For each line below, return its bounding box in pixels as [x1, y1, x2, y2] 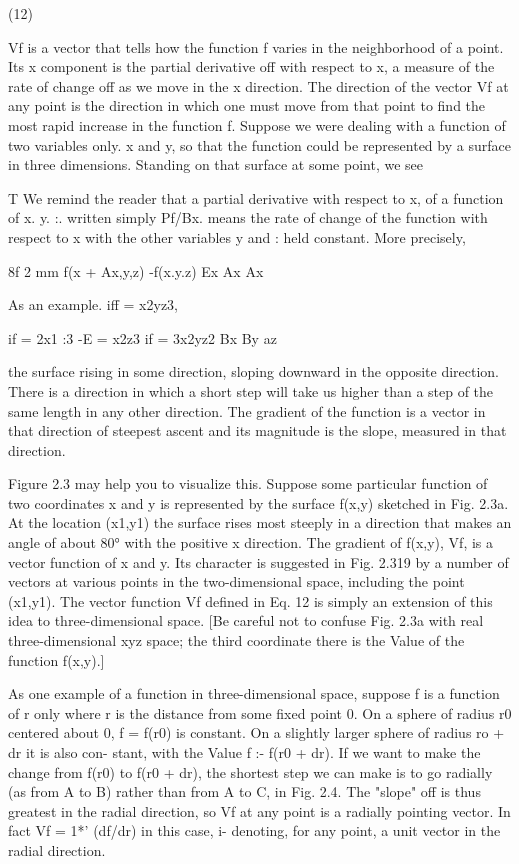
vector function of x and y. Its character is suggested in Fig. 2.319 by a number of [8, 551, 509, 572]
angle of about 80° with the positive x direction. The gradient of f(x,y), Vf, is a [8, 532, 494, 553]
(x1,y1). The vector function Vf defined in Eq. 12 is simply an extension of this [8, 590, 493, 611]
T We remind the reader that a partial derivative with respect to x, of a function [8, 187, 504, 208]
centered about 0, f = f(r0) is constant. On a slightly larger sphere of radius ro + [8, 722, 505, 743]
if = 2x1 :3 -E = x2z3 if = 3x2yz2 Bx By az [8, 327, 277, 348]
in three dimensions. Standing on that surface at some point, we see [8, 154, 424, 175]
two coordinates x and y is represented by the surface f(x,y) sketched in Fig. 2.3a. [8, 492, 509, 513]
